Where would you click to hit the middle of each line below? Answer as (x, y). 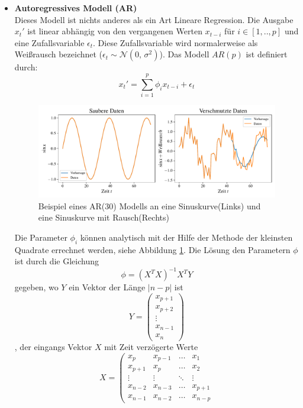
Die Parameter (41, 237)
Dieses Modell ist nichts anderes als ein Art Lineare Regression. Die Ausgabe (154, 19)
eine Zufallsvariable (49, 42)
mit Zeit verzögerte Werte (151, 346)
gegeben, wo (36, 287)
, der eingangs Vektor (53, 346)
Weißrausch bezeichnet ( (59, 54)
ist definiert (267, 54)
